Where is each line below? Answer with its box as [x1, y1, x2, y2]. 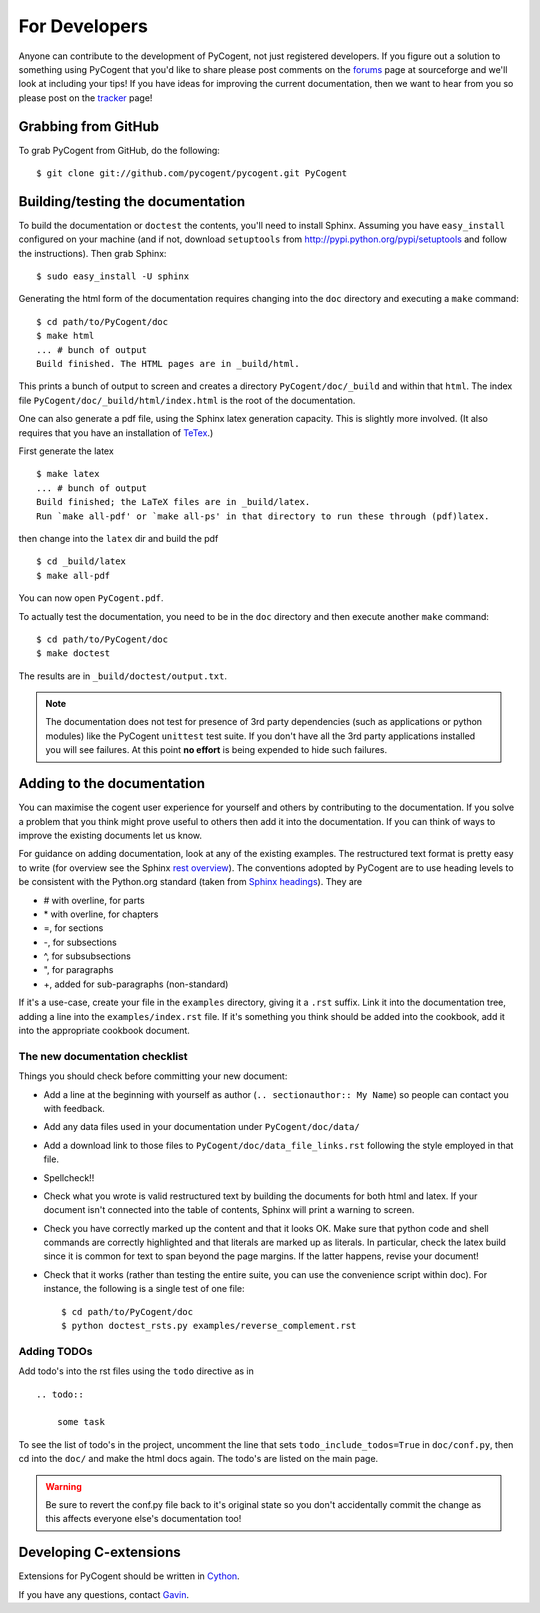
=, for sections [43, 922, 104, 934]
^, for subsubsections [43, 950, 132, 962]
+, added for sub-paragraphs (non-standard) [43, 978, 229, 990]
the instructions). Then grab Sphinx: [18, 247, 167, 259]
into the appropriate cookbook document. [18, 1025, 190, 1037]
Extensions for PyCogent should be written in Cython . [18, 1570, 240, 1582]
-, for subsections [43, 936, 117, 948]
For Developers [18, 15, 149, 37]
